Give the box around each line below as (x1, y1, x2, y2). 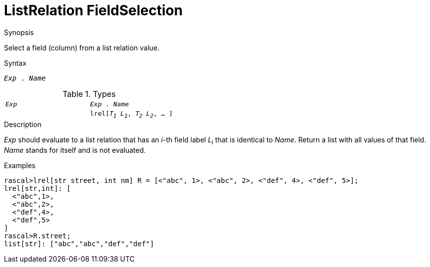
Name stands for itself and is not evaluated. (4, 146, 146, 155)
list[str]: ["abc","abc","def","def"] (4, 240, 154, 248)
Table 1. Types (62, 89, 116, 99)
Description (4, 120, 42, 129)
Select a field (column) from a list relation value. (4, 43, 160, 52)
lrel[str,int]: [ (4, 184, 71, 193)
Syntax (4, 58, 27, 67)
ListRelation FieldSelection (4, 2, 183, 19)
